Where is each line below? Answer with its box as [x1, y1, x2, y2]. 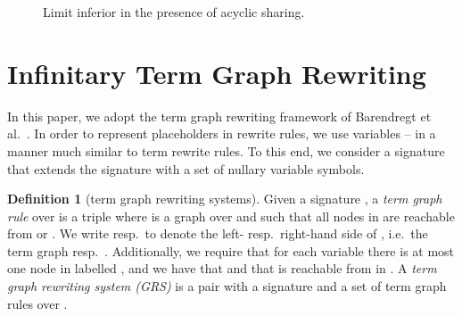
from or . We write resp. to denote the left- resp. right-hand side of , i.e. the [7, 224, 428, 243]
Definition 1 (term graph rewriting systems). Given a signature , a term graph [7, 189, 442, 208]
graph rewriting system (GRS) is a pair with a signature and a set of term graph [7, 277, 447, 295]
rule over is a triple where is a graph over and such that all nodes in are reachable [7, 206, 455, 225]
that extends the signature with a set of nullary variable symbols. [7, 159, 365, 178]
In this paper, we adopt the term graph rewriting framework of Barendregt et [7, 106, 432, 125]
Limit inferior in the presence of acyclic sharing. [43, 3, 305, 21]
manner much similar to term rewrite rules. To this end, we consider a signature [7, 141, 445, 160]
